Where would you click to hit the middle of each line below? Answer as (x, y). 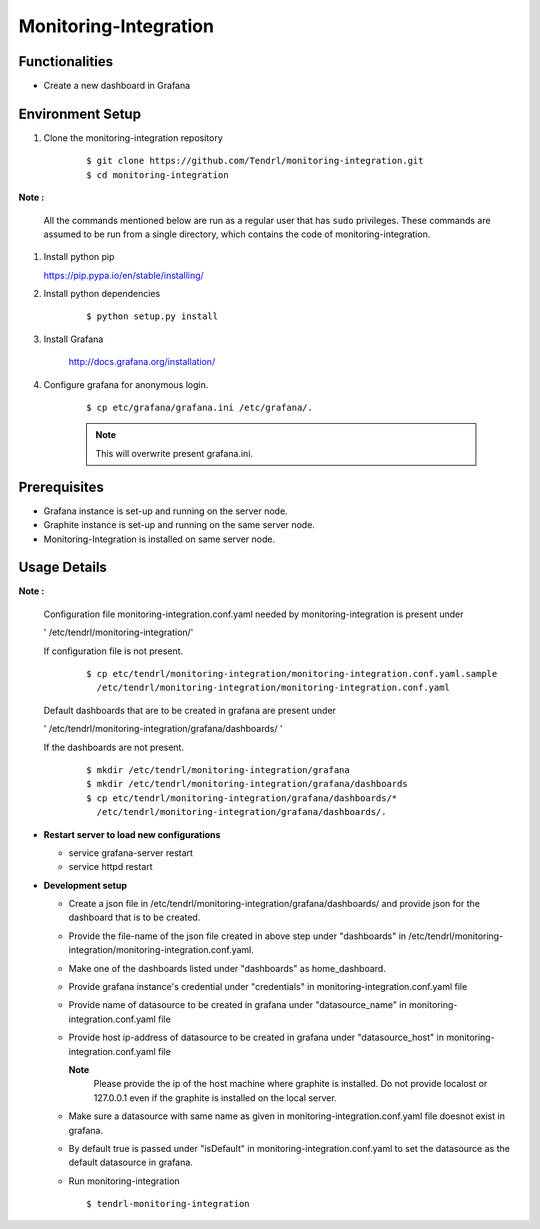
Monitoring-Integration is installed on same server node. (159, 539)
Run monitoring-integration (124, 1181)
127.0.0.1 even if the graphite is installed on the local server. (215, 1097)
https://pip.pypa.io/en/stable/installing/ (123, 275)
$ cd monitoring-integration (157, 174)
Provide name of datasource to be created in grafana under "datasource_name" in (237, 1005)
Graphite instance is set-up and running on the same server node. (179, 525)
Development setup (85, 885)
